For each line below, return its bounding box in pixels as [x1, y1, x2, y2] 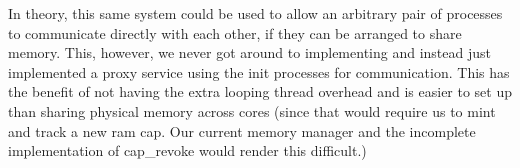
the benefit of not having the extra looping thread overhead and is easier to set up [8, 81, 513, 102]
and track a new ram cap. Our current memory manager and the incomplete [8, 120, 476, 141]
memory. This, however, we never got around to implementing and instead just [8, 42, 491, 63]
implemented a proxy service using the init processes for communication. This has [8, 61, 510, 82]
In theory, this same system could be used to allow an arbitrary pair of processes [8, 3, 503, 23]
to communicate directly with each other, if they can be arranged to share [8, 22, 462, 43]
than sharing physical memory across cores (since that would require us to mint [8, 100, 496, 121]
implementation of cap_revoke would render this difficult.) [8, 140, 367, 161]
